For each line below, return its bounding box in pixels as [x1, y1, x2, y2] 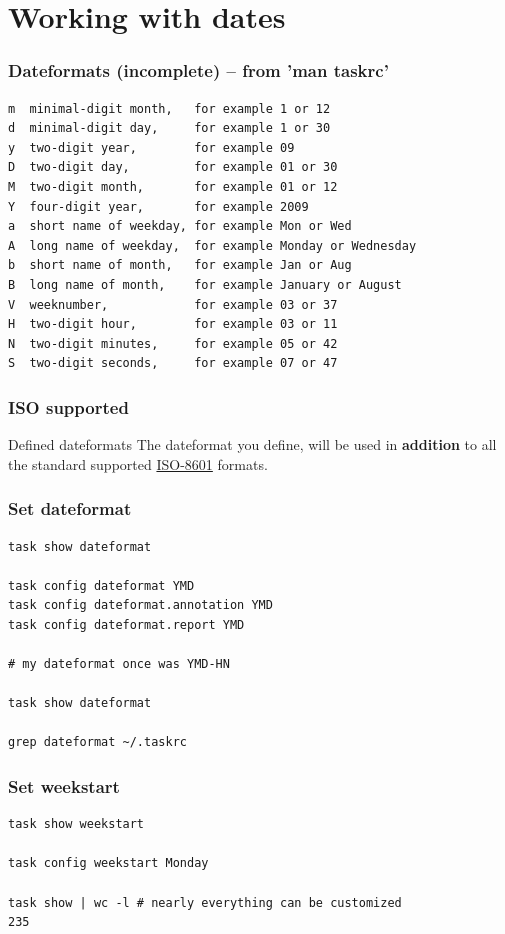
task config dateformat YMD [8, 578, 195, 593]
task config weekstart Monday [8, 856, 209, 871]
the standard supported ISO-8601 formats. [8, 453, 268, 474]
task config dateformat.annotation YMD [8, 598, 273, 613]
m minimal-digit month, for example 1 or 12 [8, 101, 331, 116]
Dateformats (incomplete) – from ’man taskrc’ [8, 58, 389, 83]
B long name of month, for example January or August [8, 277, 402, 292]
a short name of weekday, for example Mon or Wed [8, 219, 352, 234]
